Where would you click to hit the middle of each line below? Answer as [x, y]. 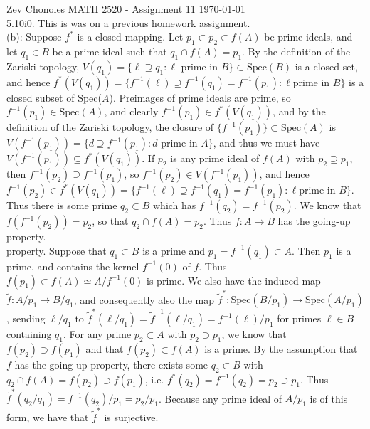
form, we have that [48, 417]
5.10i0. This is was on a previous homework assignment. [128, 22]
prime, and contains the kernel [73, 266]
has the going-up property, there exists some [111, 364]
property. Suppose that [57, 250]
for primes [299, 318]
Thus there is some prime [62, 205]
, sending [26, 318]
